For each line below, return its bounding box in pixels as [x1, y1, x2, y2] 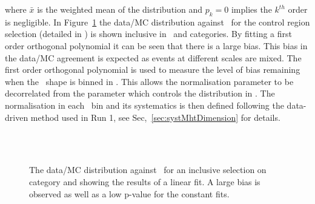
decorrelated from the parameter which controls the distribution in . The [5, 87, 275, 100]
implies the [231, 3, 272, 15]
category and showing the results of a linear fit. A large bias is [29, 175, 260, 188]
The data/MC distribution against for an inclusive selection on [29, 163, 267, 176]
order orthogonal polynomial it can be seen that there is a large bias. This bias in [5, 39, 308, 52]
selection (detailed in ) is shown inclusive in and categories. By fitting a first [5, 27, 292, 40]
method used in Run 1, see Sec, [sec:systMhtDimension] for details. [30, 110, 280, 123]
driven [5, 110, 28, 123]
